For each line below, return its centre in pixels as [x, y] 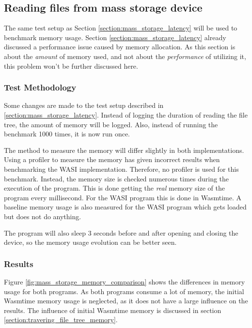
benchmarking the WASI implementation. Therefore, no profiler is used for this [121, 169]
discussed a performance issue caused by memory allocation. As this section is [120, 47]
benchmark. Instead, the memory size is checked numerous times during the [117, 178]
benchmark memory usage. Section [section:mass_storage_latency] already [115, 37]
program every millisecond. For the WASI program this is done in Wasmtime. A [123, 197]
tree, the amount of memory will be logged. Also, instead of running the [111, 124]
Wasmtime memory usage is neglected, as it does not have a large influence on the [126, 301]
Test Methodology [40, 87]
